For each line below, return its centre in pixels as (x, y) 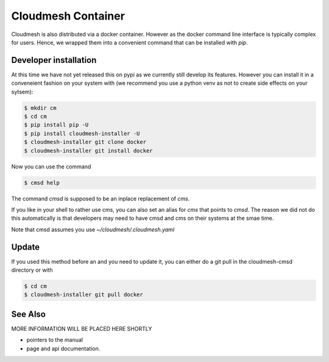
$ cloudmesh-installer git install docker (88, 150)
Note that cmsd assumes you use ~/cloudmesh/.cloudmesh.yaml (93, 230)
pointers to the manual (55, 340)
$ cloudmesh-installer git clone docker (85, 142)
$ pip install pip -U (56, 125)
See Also (28, 314)
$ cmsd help (42, 183)
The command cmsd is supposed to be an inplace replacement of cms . (101, 198)
